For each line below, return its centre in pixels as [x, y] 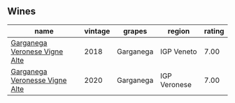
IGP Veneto [178, 51]
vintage [97, 31]
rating [214, 31]
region [179, 31]
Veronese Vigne [37, 51]
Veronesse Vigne [39, 80]
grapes [135, 31]
